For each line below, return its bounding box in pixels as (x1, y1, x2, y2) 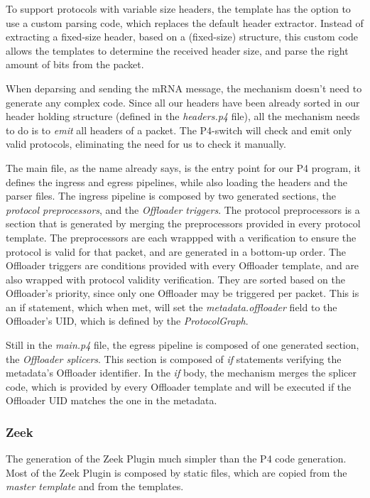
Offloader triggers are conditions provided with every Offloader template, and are (6, 258, 359, 273)
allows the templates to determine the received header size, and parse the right (6, 43, 349, 58)
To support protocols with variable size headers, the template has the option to (6, 1, 351, 16)
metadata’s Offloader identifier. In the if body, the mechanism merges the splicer (6, 365, 357, 380)
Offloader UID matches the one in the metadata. (6, 393, 217, 408)
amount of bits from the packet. (6, 57, 144, 72)
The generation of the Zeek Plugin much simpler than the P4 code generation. (6, 451, 347, 466)
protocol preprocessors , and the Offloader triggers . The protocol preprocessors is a (6, 202, 360, 217)
